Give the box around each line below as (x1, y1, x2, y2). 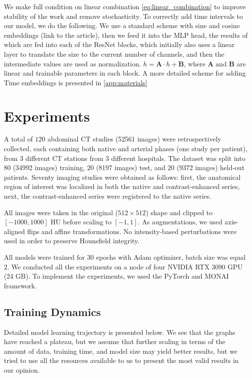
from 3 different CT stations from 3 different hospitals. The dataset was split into (4, 153, 246, 163)
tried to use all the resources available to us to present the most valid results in (4, 355, 239, 365)
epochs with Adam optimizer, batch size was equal (96, 252, 246, 262)
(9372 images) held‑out (177, 162, 245, 173)
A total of (4, 134, 33, 144)
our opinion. (4, 364, 40, 375)
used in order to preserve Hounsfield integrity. (4, 236, 140, 246)
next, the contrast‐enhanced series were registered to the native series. (4, 191, 211, 201)
